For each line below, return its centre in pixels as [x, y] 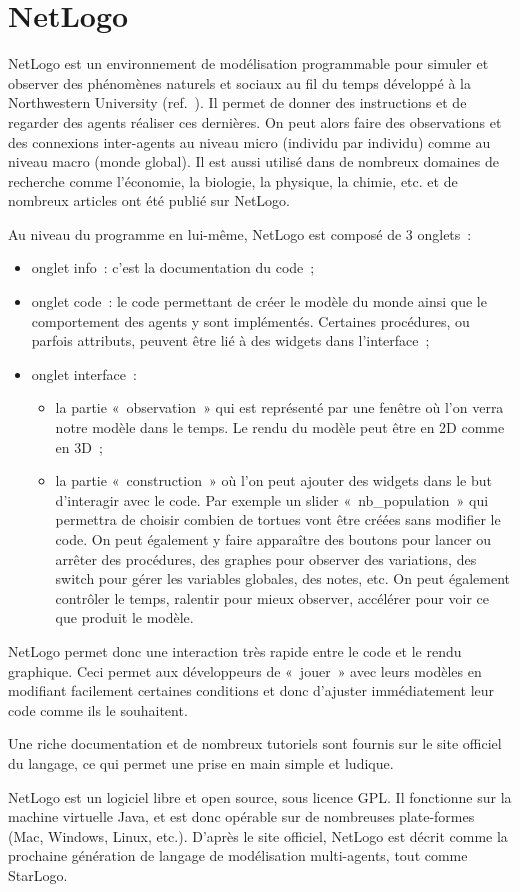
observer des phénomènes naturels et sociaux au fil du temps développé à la [239, 82]
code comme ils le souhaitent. [98, 709]
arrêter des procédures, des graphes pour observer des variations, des [266, 558]
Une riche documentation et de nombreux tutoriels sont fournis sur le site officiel [255, 743]
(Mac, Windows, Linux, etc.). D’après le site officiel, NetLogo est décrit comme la [258, 835]
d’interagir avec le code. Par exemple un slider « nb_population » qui [272, 499]
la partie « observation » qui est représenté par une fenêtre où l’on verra [279, 407]
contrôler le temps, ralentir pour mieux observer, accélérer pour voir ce [272, 597]
